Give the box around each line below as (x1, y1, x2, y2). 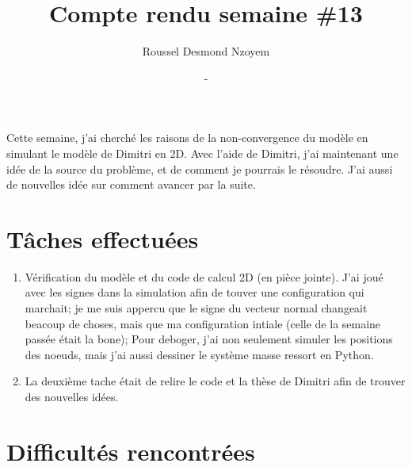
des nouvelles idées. (25, 388, 119, 404)
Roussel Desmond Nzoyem (142, 43, 270, 59)
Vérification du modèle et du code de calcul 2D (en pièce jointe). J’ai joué (25, 268, 383, 285)
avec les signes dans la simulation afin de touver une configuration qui (25, 284, 364, 300)
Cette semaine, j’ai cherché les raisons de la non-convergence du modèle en (6, 129, 368, 146)
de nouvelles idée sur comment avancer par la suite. (6, 176, 256, 193)
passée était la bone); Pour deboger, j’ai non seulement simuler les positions (25, 331, 393, 347)
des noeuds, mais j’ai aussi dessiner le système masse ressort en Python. (25, 346, 374, 362)
